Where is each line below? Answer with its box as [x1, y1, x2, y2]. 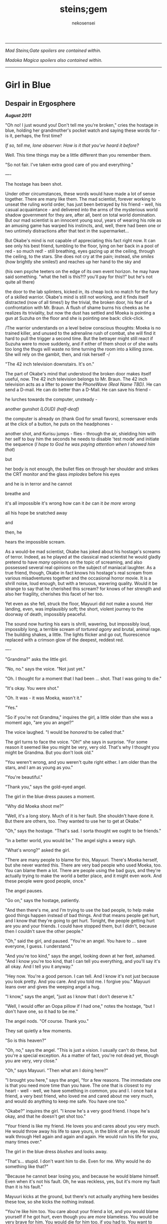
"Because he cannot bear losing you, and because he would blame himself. [5, 1173, 160, 1179]
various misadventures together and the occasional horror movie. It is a [5, 575, 152, 581]
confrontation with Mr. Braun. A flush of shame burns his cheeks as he [5, 305, 150, 310]
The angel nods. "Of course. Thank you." [5, 1018, 89, 1024]
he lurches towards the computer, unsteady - [5, 396, 98, 402]
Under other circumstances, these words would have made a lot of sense [5, 191, 156, 197]
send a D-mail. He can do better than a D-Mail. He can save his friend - [5, 386, 151, 392]
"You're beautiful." [5, 774, 43, 780]
